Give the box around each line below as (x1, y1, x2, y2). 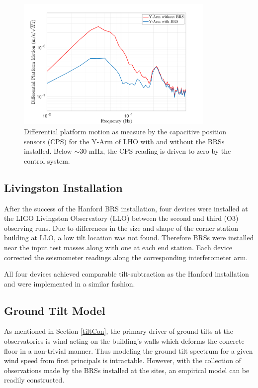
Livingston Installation (4, 180, 123, 195)
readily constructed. (4, 375, 65, 385)
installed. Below (24, 146, 72, 156)
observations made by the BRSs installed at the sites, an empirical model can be (4, 365, 250, 375)
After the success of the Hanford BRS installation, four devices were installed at (4, 203, 248, 213)
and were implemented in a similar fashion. (4, 278, 135, 289)
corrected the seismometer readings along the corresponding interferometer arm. (4, 252, 248, 262)
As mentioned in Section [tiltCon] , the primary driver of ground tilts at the (4, 326, 233, 336)
